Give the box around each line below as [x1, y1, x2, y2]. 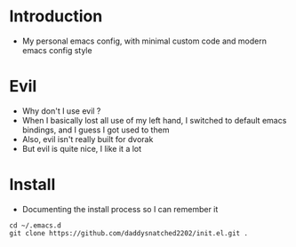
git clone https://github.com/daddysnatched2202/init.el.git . [9, 228, 249, 237]
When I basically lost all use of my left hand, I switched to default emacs [21, 115, 287, 125]
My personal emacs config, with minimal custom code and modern [21, 36, 267, 46]
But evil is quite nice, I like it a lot [21, 143, 142, 154]
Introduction [9, 6, 103, 27]
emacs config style [21, 44, 92, 55]
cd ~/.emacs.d [9, 220, 62, 230]
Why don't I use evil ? [21, 105, 101, 116]
